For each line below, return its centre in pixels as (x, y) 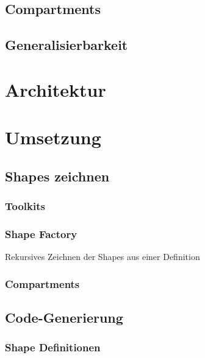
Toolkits (25, 206)
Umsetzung (53, 137)
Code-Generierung (64, 317)
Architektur (56, 89)
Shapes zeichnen (57, 176)
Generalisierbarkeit (67, 45)
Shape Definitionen (53, 347)
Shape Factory (41, 233)
